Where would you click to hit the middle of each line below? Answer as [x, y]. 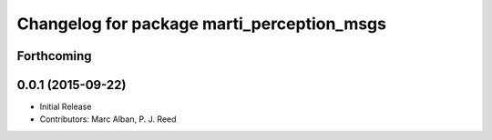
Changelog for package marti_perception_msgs [202, 24]
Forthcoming [54, 56]
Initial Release [66, 107]
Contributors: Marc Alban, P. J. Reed [108, 119]
